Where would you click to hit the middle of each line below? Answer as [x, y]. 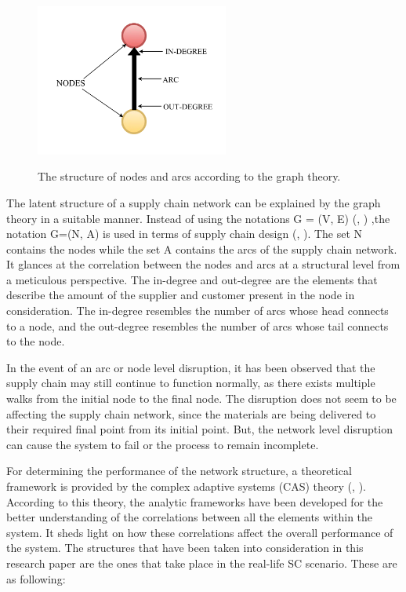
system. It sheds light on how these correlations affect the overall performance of [200, 532]
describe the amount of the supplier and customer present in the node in [181, 295]
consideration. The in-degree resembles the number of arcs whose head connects [198, 311]
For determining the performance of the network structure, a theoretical [179, 471]
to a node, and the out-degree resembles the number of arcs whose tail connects [198, 325]
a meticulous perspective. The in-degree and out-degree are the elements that [192, 279]
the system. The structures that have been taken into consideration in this [185, 548]
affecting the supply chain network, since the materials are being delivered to [191, 413]
